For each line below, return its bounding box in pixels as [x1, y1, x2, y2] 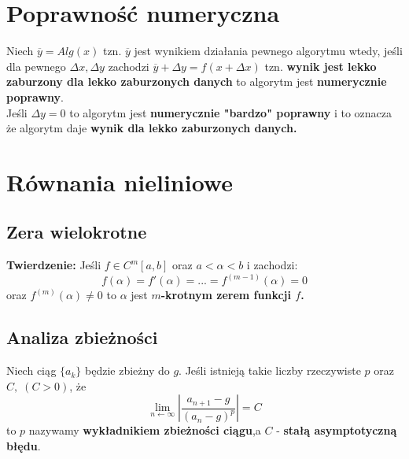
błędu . [6, 437, 41, 453]
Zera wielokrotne [6, 220, 147, 244]
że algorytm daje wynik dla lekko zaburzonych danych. [6, 120, 297, 136]
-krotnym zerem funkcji [160, 287, 291, 303]
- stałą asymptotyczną [276, 422, 397, 439]
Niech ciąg [6, 362, 57, 379]
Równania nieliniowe [6, 165, 233, 198]
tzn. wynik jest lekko [264, 57, 377, 74]
